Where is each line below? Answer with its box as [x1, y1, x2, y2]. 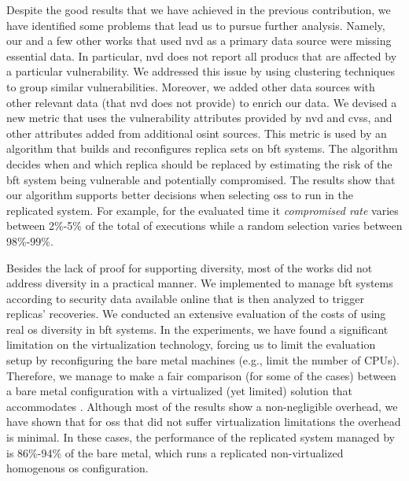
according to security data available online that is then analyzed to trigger [6, 290, 364, 306]
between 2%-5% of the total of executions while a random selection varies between [6, 217, 403, 234]
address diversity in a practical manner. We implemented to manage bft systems [6, 275, 393, 291]
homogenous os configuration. [6, 460, 149, 476]
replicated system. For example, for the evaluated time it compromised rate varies [6, 202, 399, 218]
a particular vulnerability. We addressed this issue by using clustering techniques [6, 63, 395, 80]
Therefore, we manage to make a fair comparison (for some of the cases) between [6, 367, 396, 383]
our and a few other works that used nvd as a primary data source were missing [6, 32, 392, 49]
